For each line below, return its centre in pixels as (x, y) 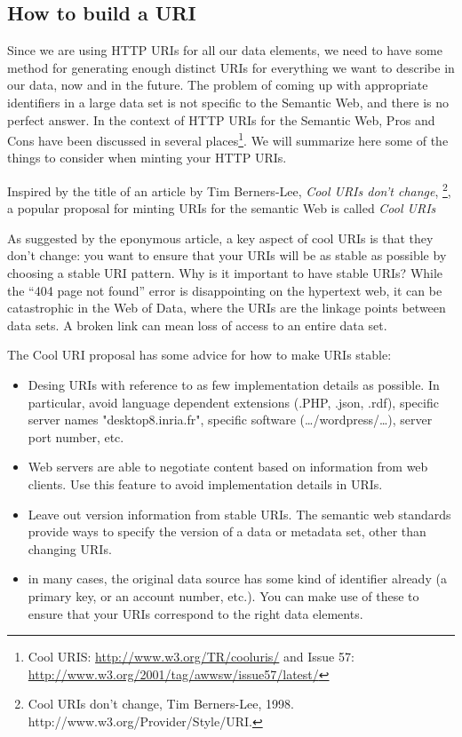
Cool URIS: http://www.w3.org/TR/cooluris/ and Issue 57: (191, 657)
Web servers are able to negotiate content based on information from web (228, 467)
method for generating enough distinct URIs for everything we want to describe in (231, 67)
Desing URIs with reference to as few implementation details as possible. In (234, 385)
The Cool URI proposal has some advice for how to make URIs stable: (199, 355)
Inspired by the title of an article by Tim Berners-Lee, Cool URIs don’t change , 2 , (229, 190)
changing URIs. (70, 548)
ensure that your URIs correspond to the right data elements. (195, 613)
